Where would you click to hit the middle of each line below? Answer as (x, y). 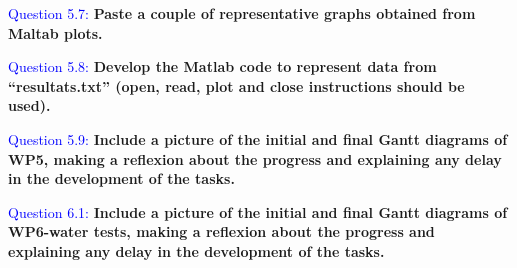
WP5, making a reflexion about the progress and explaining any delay (255, 158)
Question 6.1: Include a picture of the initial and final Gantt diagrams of (258, 211)
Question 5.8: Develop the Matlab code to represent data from (222, 66)
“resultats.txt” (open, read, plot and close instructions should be (236, 85)
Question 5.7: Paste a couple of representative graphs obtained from (242, 13)
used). (29, 105)
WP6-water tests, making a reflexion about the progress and (221, 231)
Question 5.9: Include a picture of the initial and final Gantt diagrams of (258, 138)
